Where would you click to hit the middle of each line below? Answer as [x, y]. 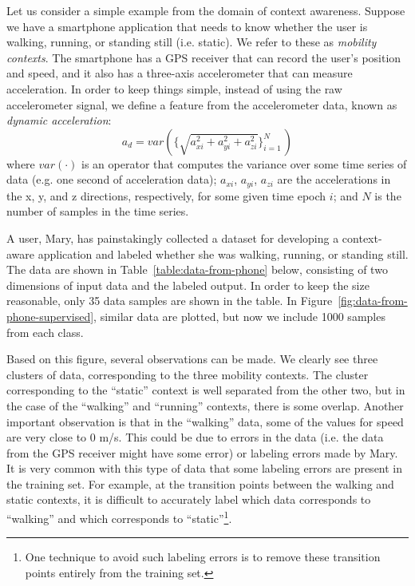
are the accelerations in [334, 179]
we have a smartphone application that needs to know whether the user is [187, 26]
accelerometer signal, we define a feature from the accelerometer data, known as [202, 104]
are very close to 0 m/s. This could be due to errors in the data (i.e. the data [195, 437]
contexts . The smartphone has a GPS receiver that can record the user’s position [204, 57]
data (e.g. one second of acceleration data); [112, 179]
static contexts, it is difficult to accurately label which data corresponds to [189, 499]
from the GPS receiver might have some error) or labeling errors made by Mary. [202, 452]
